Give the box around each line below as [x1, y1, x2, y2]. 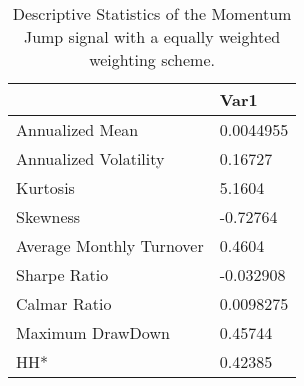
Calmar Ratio [16, 292, 112, 315]
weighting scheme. [89, 48, 215, 71]
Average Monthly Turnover [16, 234, 204, 257]
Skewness [16, 205, 81, 228]
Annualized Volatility [16, 147, 165, 170]
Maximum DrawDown [16, 321, 170, 344]
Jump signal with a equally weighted [23, 25, 281, 48]
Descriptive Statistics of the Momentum [12, 2, 292, 25]
